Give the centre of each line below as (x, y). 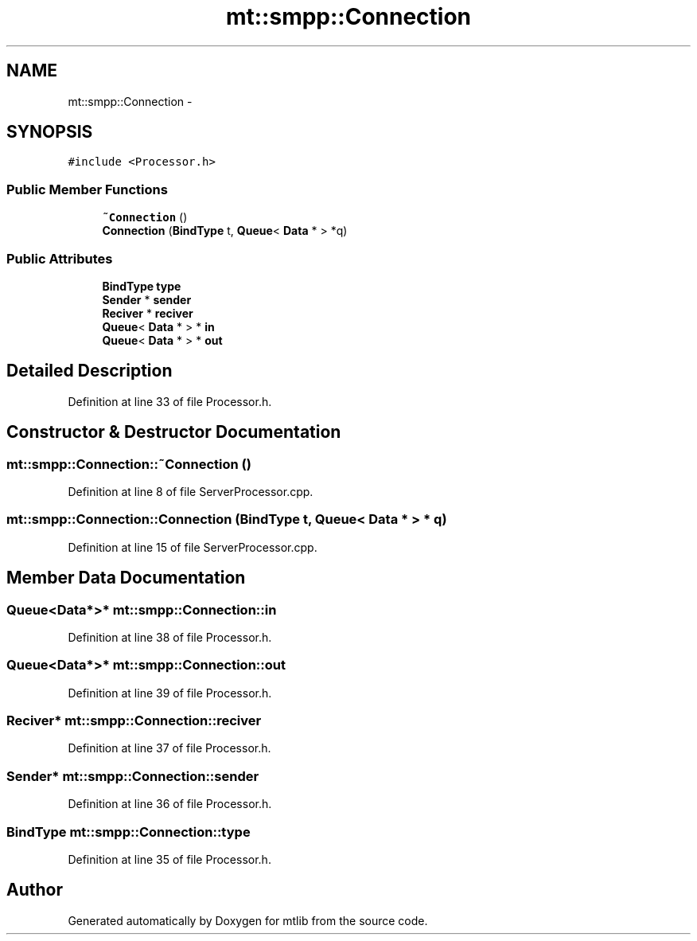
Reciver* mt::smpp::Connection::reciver (134, 721)
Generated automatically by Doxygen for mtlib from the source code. (248, 920)
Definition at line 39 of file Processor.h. (170, 693)
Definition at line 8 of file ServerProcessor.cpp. (191, 492)
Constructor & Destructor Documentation (174, 432)
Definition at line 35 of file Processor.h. (169, 859)
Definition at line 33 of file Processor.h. (170, 401)
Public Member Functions (87, 189)
